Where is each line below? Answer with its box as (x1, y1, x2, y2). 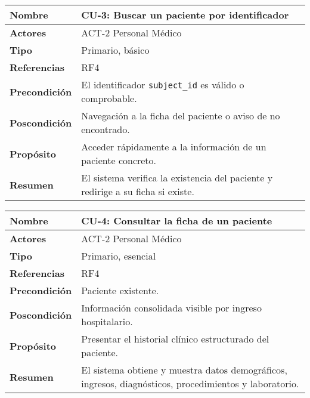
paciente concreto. (81, 153, 157, 167)
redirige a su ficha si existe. (81, 184, 194, 198)
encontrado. (81, 122, 130, 136)
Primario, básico (81, 43, 150, 57)
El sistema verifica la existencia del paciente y (81, 171, 273, 184)
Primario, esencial (81, 249, 156, 263)
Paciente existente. (81, 283, 159, 297)
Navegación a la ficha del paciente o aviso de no (81, 109, 280, 122)
